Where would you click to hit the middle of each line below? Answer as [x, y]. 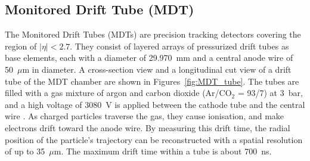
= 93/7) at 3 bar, [270, 93]
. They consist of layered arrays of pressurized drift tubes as [179, 46]
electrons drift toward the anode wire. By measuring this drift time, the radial [148, 127]
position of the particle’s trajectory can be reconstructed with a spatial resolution [154, 139]
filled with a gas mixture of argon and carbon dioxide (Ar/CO [118, 93]
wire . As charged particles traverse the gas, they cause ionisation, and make [145, 116]
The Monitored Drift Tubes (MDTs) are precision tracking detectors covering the [153, 34]
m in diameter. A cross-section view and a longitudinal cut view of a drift [157, 69]
